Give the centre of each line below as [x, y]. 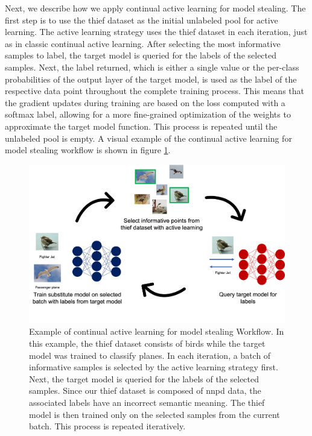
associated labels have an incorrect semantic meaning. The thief [147, 403]
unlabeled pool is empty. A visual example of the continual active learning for [148, 138]
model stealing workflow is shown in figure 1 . [88, 150]
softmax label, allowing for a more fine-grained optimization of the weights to [148, 114]
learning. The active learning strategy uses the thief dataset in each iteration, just [156, 32]
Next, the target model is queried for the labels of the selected [144, 378]
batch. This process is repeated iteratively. [107, 426]
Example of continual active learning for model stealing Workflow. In [157, 331]
